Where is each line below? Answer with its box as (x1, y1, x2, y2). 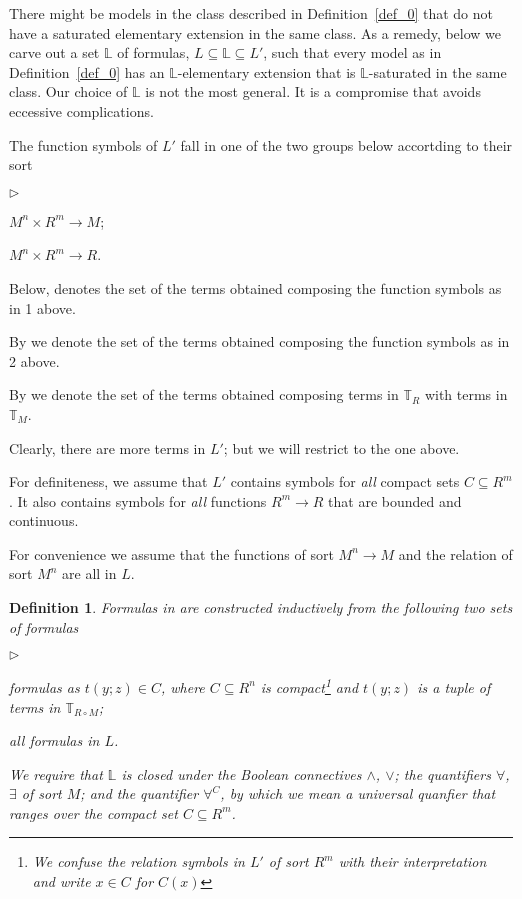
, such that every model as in (263, 42, 442, 63)
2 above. (9, 350, 60, 371)
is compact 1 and (260, 674, 359, 697)
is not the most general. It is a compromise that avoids (145, 81, 481, 102)
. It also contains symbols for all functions (9, 490, 267, 511)
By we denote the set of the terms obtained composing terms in (9, 384, 399, 405)
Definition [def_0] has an (9, 61, 165, 82)
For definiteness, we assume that (9, 471, 208, 492)
